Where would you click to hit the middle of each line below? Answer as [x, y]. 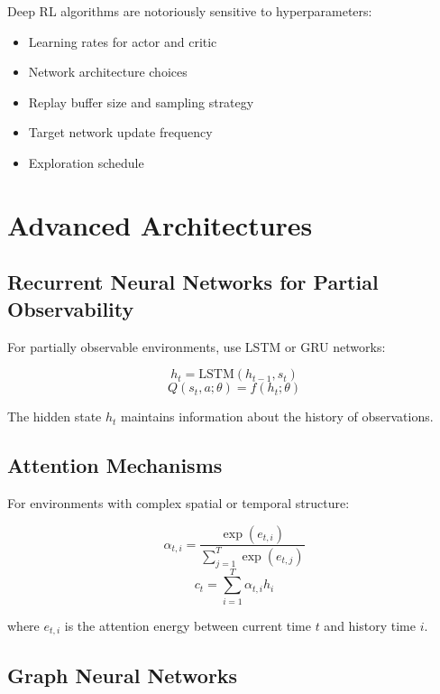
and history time [370, 625]
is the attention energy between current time [188, 625]
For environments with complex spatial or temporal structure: [179, 502]
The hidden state [55, 416]
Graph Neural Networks [123, 675]
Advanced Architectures [160, 224]
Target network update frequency [120, 132]
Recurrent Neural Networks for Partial [193, 282]
